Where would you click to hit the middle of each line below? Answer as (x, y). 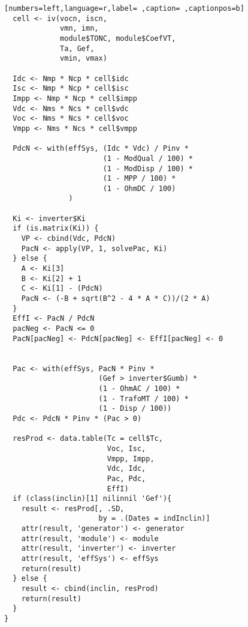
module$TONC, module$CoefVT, (118, 38)
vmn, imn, (79, 29)
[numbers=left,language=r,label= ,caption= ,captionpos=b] (124, 8)
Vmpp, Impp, (131, 459)
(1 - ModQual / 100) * (148, 158)
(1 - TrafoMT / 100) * (143, 398)
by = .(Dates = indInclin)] (154, 519)
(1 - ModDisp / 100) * (148, 168)
